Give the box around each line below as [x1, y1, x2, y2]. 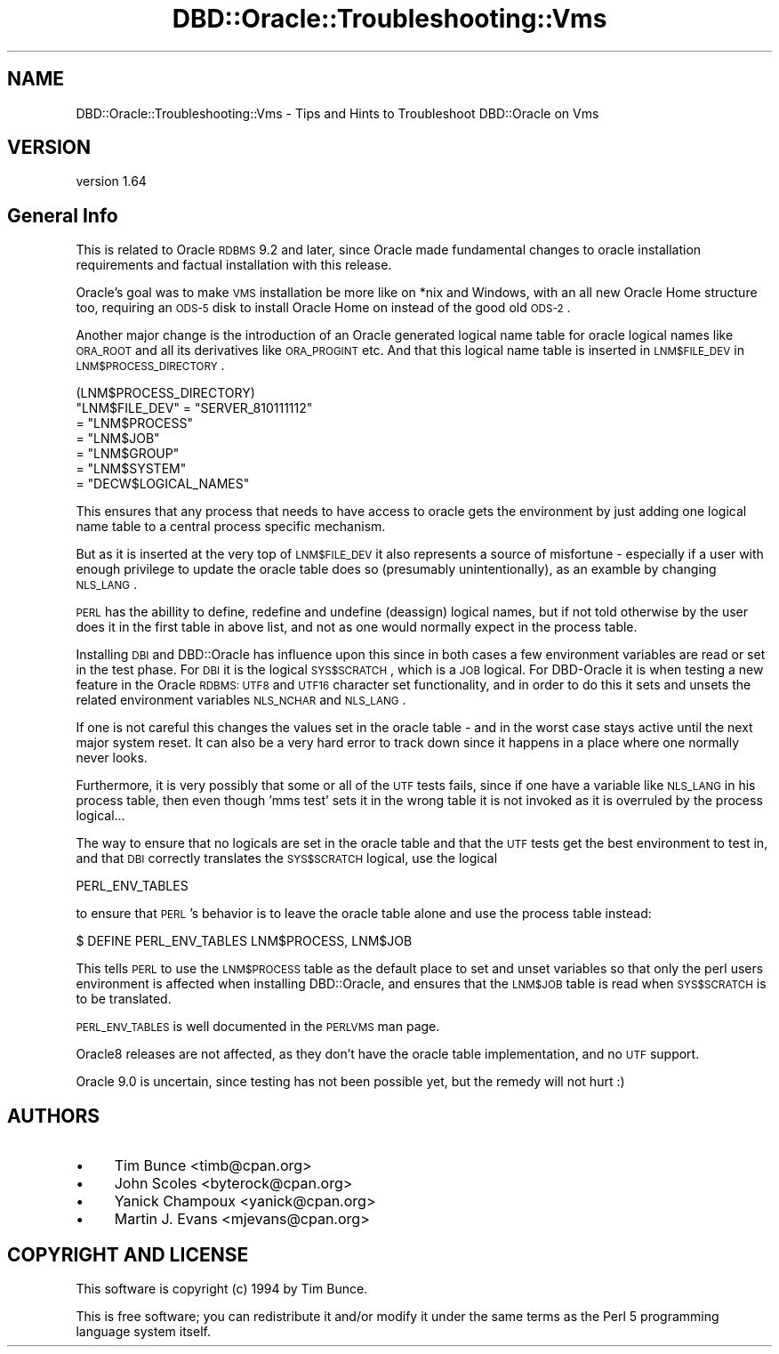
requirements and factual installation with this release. [76, 257, 392, 273]
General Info [7, 204, 118, 227]
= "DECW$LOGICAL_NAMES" [76, 476, 250, 492]
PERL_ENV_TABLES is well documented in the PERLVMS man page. [76, 1019, 440, 1035]
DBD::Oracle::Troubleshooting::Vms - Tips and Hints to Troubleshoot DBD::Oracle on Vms [76, 105, 599, 121]
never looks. [76, 750, 148, 766]
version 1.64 [76, 173, 147, 189]
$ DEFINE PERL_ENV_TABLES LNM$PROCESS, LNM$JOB [76, 933, 413, 949]
